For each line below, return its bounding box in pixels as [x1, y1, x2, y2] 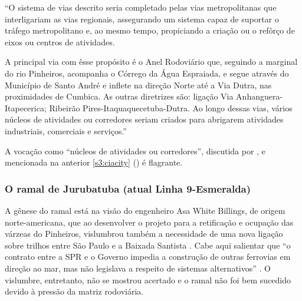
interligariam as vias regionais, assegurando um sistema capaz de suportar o [5, 12, 279, 25]
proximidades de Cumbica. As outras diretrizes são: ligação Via [5, 90, 234, 102]
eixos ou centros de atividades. [5, 35, 115, 48]
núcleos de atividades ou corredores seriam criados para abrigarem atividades [5, 113, 284, 125]
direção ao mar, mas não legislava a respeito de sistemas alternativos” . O [5, 262, 271, 274]
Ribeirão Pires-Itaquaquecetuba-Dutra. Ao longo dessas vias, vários [49, 101, 293, 114]
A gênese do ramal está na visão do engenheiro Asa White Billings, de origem [5, 204, 285, 216]
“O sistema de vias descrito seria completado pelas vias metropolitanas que [5, 1, 277, 13]
